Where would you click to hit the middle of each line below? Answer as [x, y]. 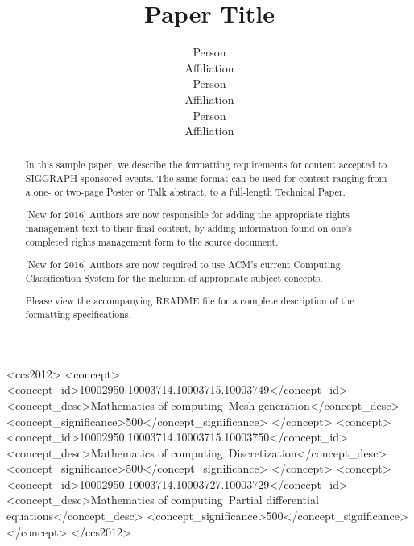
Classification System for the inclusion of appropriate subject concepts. [174, 277]
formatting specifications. [78, 314]
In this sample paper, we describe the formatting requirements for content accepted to [206, 165]
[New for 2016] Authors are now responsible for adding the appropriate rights [187, 215]
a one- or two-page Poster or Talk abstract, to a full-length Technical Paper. [185, 191]
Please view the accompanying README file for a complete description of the [190, 301]
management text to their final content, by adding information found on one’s [188, 228]
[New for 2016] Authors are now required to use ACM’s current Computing [183, 265]
